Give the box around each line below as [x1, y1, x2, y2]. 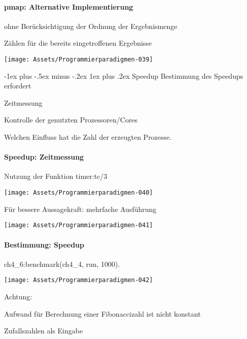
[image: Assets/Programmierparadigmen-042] [4, 276, 153, 284]
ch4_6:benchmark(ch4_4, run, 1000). [4, 258, 120, 269]
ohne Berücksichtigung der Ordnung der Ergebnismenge [4, 20, 178, 31]
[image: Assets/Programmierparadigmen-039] [4, 55, 153, 63]
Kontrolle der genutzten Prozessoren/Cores [4, 114, 138, 125]
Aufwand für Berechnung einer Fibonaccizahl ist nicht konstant [4, 308, 201, 319]
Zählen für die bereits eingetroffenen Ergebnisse [4, 38, 152, 48]
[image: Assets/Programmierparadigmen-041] [4, 222, 153, 229]
